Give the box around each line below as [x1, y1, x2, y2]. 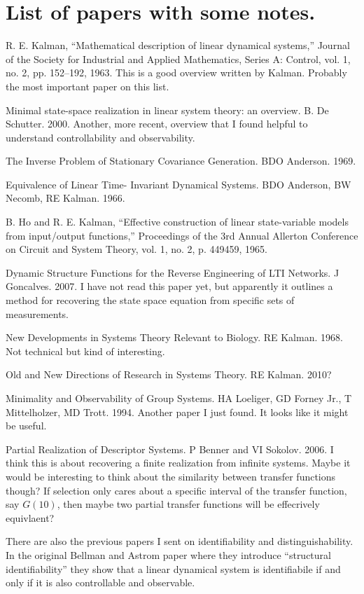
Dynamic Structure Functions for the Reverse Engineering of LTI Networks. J [6, 265, 339, 279]
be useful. [6, 418, 47, 433]
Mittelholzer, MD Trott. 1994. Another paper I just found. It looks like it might [6, 404, 349, 419]
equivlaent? [6, 510, 55, 525]
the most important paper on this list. [6, 78, 169, 93]
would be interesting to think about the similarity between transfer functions [6, 469, 336, 483]
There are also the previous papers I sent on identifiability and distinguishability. [6, 534, 353, 548]
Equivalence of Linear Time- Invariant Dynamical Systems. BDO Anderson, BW [6, 177, 351, 191]
